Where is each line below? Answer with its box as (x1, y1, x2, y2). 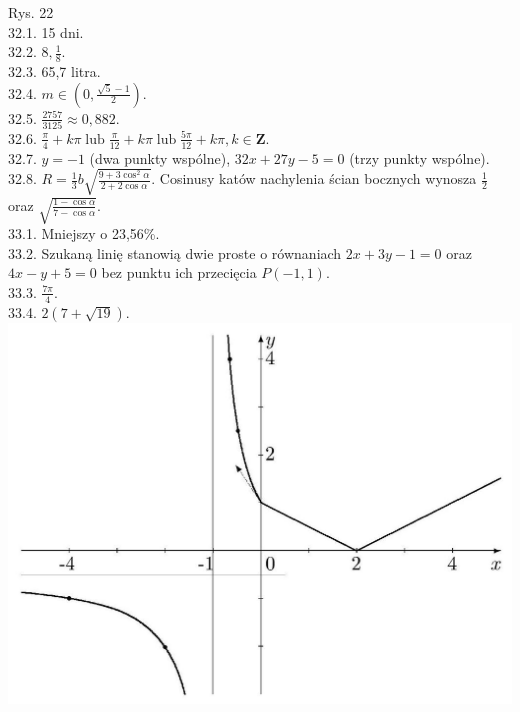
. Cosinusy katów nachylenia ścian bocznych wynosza (151, 168, 477, 189)
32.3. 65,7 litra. (8, 61, 101, 82)
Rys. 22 (8, 2, 54, 22)
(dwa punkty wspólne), (89, 147, 231, 168)
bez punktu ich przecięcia (101, 262, 257, 283)
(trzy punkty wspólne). (349, 147, 490, 168)
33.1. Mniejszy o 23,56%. (8, 223, 160, 244)
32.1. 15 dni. (8, 21, 84, 42)
